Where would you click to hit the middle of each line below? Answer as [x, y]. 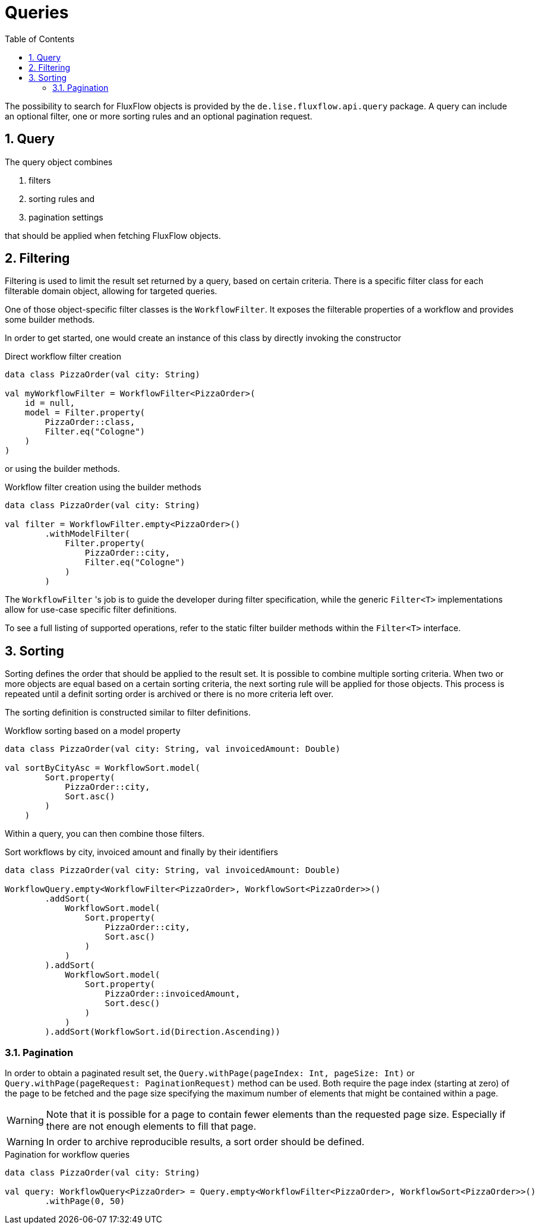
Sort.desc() [133, 1003]
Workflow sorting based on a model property [93, 731]
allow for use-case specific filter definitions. [91, 610]
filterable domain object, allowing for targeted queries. [111, 291]
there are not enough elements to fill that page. [151, 1126]
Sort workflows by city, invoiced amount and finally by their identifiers [141, 852]
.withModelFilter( [87, 534]
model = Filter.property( [85, 413]
